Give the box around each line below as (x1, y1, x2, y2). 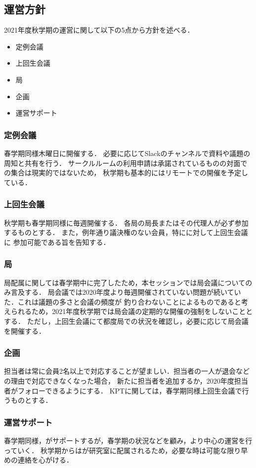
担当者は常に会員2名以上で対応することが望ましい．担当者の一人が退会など (4, 366, 250, 376)
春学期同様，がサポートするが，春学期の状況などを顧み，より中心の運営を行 (4, 435, 253, 445)
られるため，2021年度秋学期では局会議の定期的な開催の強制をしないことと (10, 306, 253, 316)
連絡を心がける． (17, 455, 73, 465)
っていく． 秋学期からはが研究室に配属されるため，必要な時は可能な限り (4, 445, 241, 455)
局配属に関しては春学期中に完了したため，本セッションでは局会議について (4, 277, 246, 287)
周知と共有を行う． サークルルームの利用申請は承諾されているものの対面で (4, 157, 248, 168)
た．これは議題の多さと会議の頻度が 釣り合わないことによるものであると (4, 296, 242, 307)
